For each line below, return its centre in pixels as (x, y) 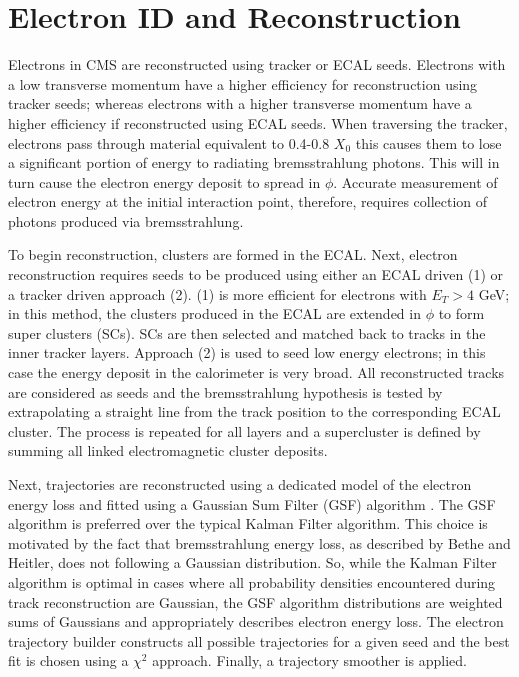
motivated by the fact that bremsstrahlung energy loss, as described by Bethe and (259, 542)
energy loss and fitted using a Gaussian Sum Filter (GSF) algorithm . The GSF (252, 503)
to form (461, 313)
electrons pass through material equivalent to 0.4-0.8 (169, 142)
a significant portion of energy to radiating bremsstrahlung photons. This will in (254, 162)
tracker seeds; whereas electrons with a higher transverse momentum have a (240, 103)
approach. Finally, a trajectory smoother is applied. (309, 660)
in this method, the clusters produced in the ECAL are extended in (214, 313)
